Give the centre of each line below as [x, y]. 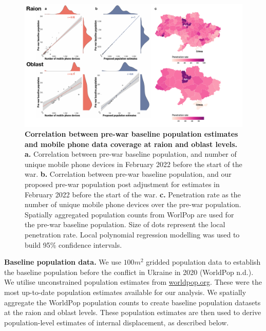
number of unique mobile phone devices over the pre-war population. [133, 204]
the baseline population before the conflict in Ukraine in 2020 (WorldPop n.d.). [129, 272]
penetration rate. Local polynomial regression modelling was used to [132, 235]
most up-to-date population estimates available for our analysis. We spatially [125, 292]
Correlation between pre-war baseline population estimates [131, 134]
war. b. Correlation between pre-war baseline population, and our [128, 174]
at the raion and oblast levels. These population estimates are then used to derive [133, 312]
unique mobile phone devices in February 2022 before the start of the [134, 164]
